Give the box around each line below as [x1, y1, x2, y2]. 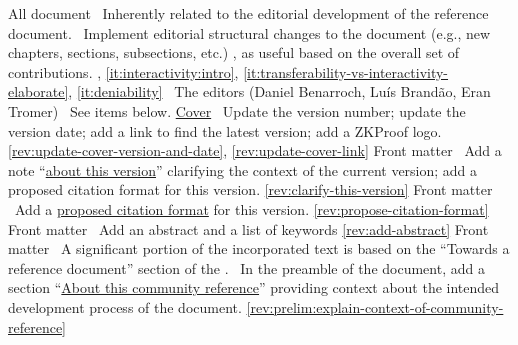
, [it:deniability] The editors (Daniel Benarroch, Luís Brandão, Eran [68, 81, 491, 102]
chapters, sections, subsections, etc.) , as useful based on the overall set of [8, 42, 460, 63]
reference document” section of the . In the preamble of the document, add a [8, 257, 485, 278]
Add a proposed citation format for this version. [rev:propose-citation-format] [14, 198, 489, 219]
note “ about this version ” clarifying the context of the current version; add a [8, 159, 478, 180]
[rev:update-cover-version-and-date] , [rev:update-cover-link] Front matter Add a [8, 140, 502, 161]
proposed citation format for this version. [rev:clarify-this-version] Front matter [8, 179, 493, 200]
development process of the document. [8, 296, 242, 317]
